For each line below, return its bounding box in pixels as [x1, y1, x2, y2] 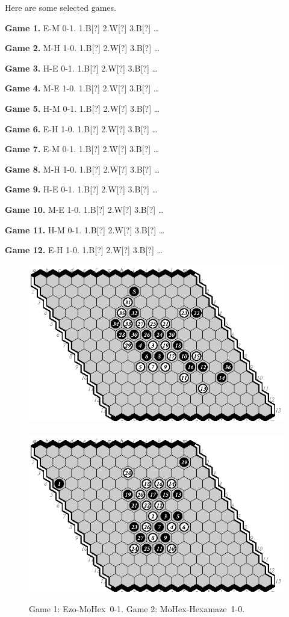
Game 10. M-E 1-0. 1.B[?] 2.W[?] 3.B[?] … [5, 203, 164, 215]
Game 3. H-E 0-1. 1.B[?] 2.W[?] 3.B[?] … [5, 61, 158, 74]
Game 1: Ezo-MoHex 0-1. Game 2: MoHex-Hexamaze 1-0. [29, 602, 245, 615]
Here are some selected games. [5, 1, 116, 13]
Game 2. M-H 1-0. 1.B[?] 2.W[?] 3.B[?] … [5, 41, 160, 54]
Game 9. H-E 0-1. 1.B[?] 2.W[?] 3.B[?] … [5, 183, 158, 195]
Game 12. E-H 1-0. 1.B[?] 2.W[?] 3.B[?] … [5, 244, 163, 256]
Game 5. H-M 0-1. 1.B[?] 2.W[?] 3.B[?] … [5, 102, 160, 114]
